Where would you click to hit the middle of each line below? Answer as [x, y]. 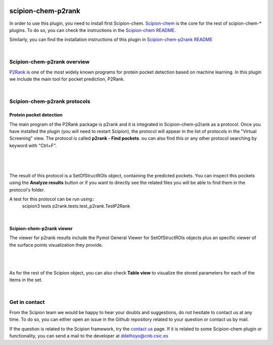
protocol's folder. [27, 189]
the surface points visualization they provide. [56, 245]
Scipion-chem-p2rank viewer [41, 228]
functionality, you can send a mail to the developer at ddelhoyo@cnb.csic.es [89, 336]
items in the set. [26, 280]
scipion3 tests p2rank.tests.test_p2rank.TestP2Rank [76, 206]
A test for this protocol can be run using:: [52, 199]
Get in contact [27, 302]
